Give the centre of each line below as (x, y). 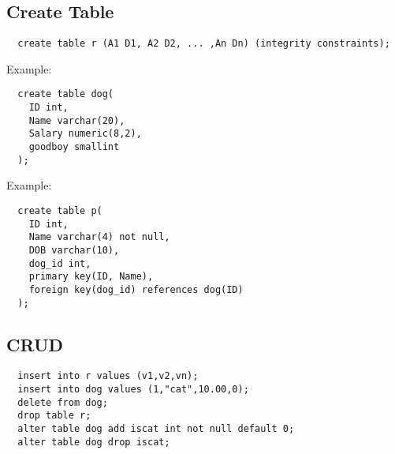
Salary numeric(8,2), (85, 134)
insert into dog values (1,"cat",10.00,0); (133, 390)
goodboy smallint (74, 147)
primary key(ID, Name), (91, 277)
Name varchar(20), (77, 120)
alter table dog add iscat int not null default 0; (156, 429)
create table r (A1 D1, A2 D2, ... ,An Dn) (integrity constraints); (204, 44)
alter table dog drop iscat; (94, 442)
